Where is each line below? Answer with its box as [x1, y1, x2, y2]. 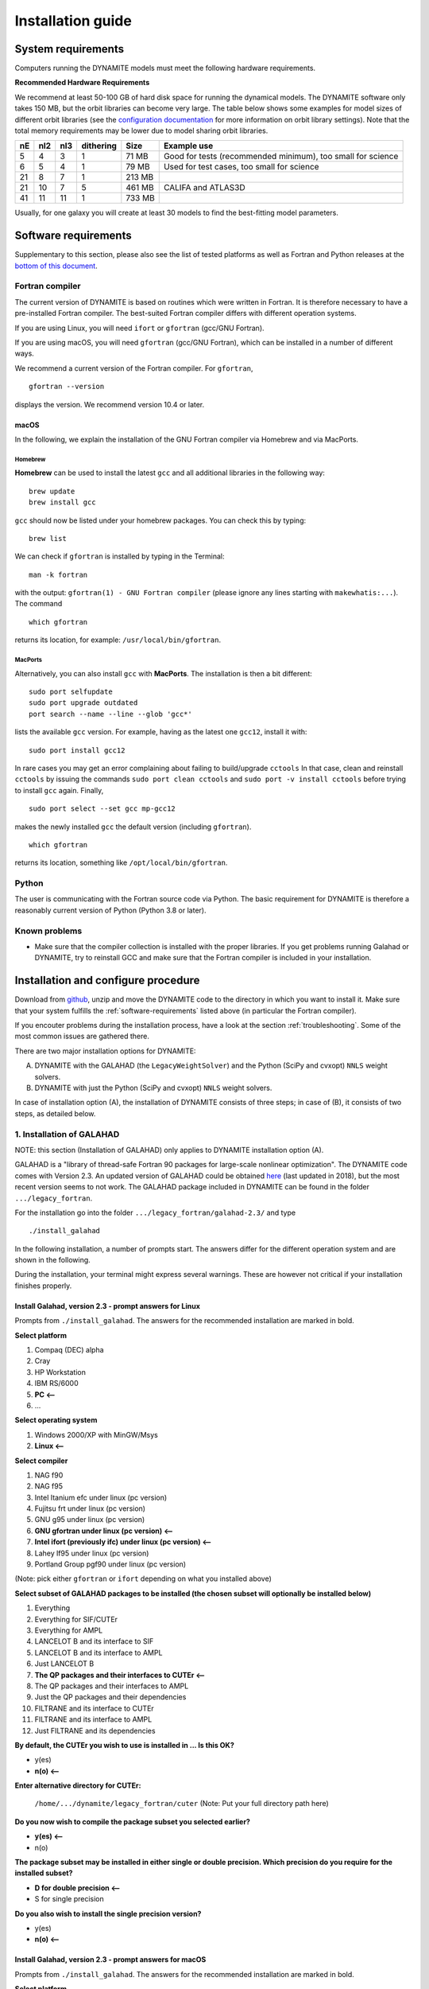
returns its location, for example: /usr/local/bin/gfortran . [14, 635, 222, 644]
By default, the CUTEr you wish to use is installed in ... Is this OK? [14, 1740, 234, 1750]
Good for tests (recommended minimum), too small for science [163, 151, 399, 162]
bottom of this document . [14, 261, 99, 271]
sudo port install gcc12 [29, 745, 126, 755]
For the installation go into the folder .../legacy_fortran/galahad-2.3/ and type [14, 1208, 296, 1217]
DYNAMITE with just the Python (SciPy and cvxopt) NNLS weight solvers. [34, 1083, 272, 1093]
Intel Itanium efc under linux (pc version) [34, 1493, 168, 1502]
